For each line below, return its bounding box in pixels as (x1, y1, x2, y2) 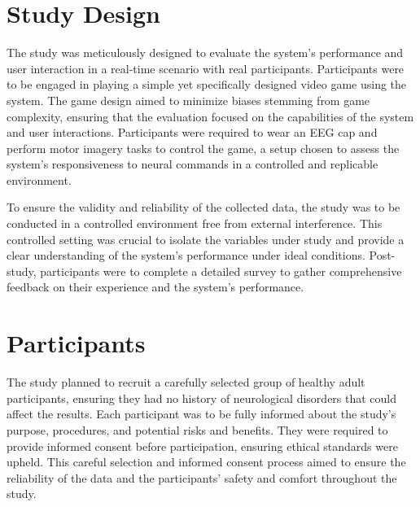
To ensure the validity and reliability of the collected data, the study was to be (7, 199, 400, 216)
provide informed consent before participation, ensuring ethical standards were (7, 437, 398, 454)
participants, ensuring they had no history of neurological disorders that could (7, 389, 397, 406)
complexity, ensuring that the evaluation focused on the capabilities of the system (7, 107, 414, 125)
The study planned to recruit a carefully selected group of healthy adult (7, 374, 365, 391)
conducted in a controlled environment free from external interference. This (7, 215, 383, 232)
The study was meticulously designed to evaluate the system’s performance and (7, 44, 404, 61)
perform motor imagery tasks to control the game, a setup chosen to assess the (7, 139, 400, 156)
